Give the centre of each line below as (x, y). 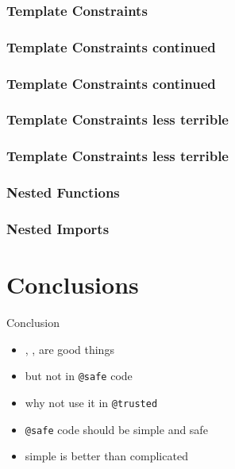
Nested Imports (58, 228)
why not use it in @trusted (91, 402)
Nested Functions (63, 192)
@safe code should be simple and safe (116, 429)
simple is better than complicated (106, 456)
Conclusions (73, 284)
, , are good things (69, 349)
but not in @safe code (79, 376)
